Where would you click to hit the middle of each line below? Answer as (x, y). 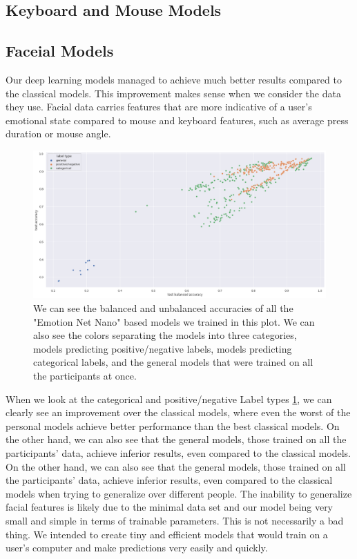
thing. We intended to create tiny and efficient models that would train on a (167, 534)
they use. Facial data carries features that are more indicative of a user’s (159, 107)
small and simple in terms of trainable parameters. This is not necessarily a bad (175, 520)
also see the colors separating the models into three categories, (165, 335)
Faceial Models (60, 51)
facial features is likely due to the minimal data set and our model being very (170, 507)
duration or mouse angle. (58, 134)
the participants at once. (85, 375)
